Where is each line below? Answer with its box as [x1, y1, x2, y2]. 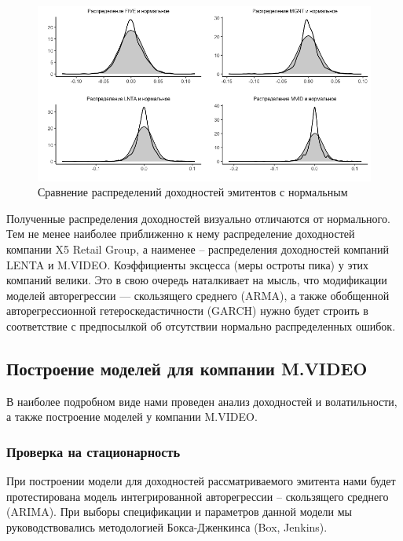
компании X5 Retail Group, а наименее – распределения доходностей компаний [6, 241, 390, 258]
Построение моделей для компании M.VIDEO [6, 356, 368, 381]
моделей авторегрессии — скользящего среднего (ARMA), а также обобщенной [6, 287, 390, 303]
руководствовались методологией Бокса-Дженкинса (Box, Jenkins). [6, 519, 328, 536]
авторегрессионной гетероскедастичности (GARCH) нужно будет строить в [6, 302, 368, 319]
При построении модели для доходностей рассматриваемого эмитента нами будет [6, 473, 396, 489]
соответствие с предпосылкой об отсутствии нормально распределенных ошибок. [6, 318, 396, 334]
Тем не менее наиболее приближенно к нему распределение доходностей [6, 225, 355, 242]
